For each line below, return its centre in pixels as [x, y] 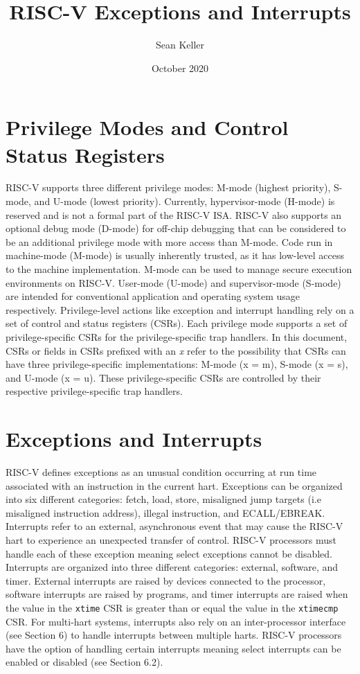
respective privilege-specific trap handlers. [94, 391]
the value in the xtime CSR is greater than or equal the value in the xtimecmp [172, 608]
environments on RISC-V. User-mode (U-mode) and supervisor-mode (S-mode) [173, 282]
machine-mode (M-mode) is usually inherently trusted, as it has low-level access [175, 255]
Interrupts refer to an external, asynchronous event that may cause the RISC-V [174, 526]
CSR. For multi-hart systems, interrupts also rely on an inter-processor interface [176, 621]
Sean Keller [180, 45]
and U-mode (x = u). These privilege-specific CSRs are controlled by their [163, 377]
